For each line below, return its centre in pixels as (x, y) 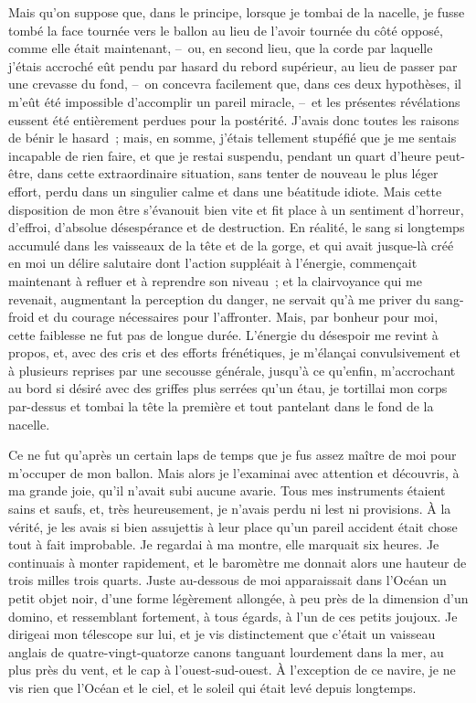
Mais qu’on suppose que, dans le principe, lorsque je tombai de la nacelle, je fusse (237, 12)
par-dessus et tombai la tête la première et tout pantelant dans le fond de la (221, 406)
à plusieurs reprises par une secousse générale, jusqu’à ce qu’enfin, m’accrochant (232, 370)
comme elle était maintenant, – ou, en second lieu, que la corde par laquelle (221, 48)
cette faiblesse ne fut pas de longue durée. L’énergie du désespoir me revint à (223, 334)
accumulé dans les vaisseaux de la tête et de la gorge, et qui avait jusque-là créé (231, 245)
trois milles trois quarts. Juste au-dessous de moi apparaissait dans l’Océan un (227, 580)
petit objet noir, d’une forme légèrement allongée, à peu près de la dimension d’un (238, 598)
